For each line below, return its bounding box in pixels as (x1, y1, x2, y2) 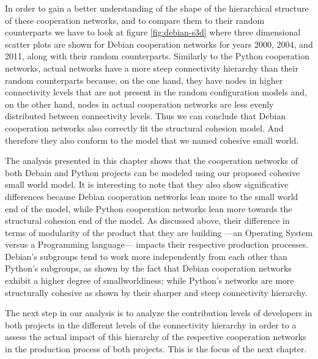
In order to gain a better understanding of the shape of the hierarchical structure (5, 2, 309, 14)
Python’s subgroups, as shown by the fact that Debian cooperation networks (5, 262, 292, 275)
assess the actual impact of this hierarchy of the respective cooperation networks (5, 330, 306, 343)
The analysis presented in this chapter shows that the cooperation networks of (5, 154, 298, 167)
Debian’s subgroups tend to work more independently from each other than (5, 250, 287, 262)
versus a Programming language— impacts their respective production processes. (5, 238, 309, 251)
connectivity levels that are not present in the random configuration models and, (5, 86, 307, 98)
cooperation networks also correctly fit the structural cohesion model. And (5, 121, 284, 134)
